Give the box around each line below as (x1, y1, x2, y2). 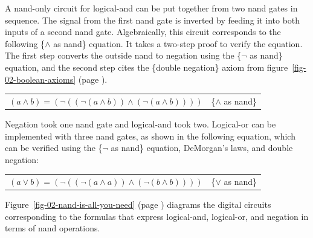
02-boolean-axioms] (5, 72, 76, 85)
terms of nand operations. (5, 222, 100, 234)
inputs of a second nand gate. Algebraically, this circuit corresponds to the (5, 25, 281, 38)
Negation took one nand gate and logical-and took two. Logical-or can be (5, 118, 276, 130)
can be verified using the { (5, 141, 103, 154)
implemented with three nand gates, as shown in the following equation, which (5, 129, 295, 142)
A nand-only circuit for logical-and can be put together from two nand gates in (5, 2, 298, 14)
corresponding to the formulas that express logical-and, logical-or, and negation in (5, 210, 309, 222)
